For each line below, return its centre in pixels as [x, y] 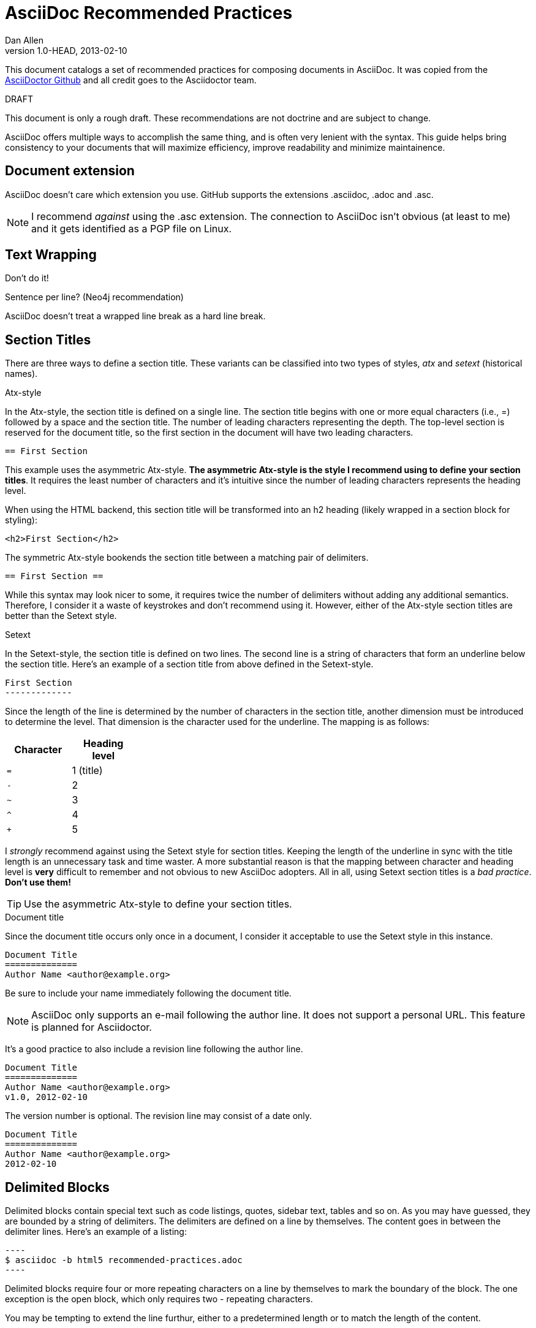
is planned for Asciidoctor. [92, 1027]
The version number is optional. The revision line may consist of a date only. [159, 1116]
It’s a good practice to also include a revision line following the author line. [154, 1049]
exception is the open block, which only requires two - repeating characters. [159, 1299]
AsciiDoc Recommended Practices [149, 13]
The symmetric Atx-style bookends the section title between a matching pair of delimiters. [187, 558]
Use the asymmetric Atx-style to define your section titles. [158, 904]
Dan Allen [25, 40]
